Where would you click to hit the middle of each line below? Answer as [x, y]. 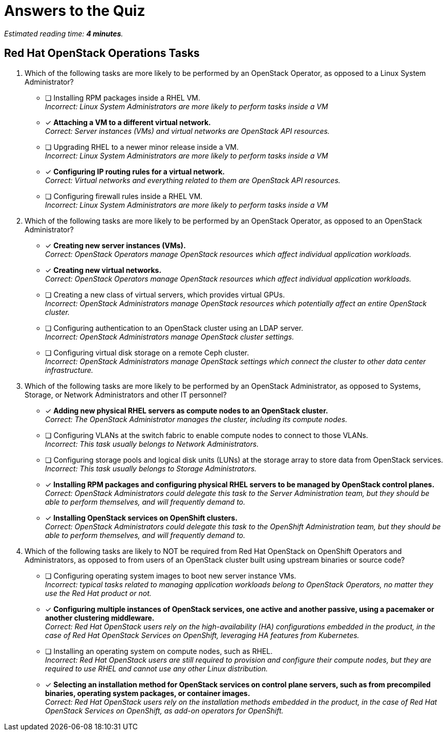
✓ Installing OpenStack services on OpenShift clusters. [141, 518]
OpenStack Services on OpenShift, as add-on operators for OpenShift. [164, 710]
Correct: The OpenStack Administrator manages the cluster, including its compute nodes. [196, 419]
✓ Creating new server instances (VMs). [115, 245]
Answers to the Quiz [75, 11]
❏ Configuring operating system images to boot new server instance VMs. [171, 575]
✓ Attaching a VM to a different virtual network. [128, 122]
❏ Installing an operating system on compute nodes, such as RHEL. [159, 651]
